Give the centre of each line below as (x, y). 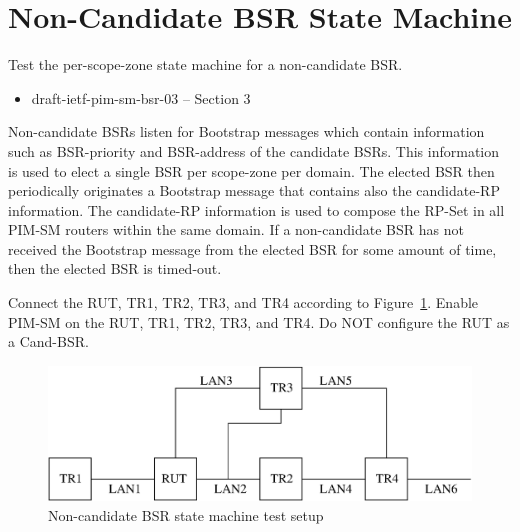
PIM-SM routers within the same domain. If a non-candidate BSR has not (236, 229)
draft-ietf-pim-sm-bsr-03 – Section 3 (141, 97)
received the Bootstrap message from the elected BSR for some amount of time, (252, 248)
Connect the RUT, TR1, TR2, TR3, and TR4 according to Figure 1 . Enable (243, 302)
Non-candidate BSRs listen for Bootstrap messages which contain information (246, 131)
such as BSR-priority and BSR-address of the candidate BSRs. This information (254, 150)
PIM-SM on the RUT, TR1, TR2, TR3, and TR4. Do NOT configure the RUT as (259, 321)
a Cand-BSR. (48, 341)
